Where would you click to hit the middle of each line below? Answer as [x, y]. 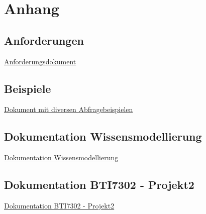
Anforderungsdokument [40, 61]
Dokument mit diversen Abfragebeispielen [69, 109]
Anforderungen [44, 40]
